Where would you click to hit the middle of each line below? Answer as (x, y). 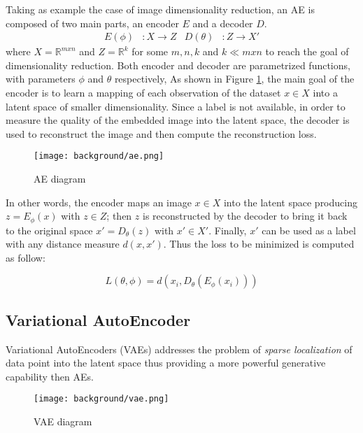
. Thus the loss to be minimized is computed (259, 244)
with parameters (41, 79)
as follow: (26, 257)
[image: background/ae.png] (99, 156)
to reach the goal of (307, 51)
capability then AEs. (50, 376)
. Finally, (228, 230)
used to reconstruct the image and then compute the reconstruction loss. (161, 133)
